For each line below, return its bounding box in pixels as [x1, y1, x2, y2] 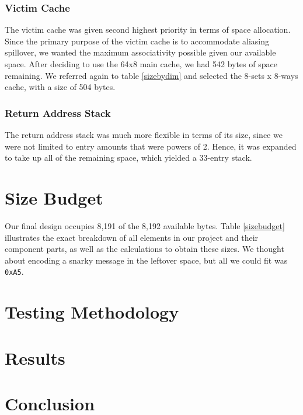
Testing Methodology [5, 300, 179, 324]
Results [5, 345, 65, 369]
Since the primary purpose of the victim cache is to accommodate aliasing [5, 34, 269, 47]
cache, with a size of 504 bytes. [5, 81, 116, 93]
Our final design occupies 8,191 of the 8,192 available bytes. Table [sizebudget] [5, 219, 285, 231]
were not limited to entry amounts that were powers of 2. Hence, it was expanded [5, 140, 297, 152]
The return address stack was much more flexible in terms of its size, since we [5, 129, 283, 140]
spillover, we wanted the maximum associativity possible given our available [5, 46, 276, 58]
